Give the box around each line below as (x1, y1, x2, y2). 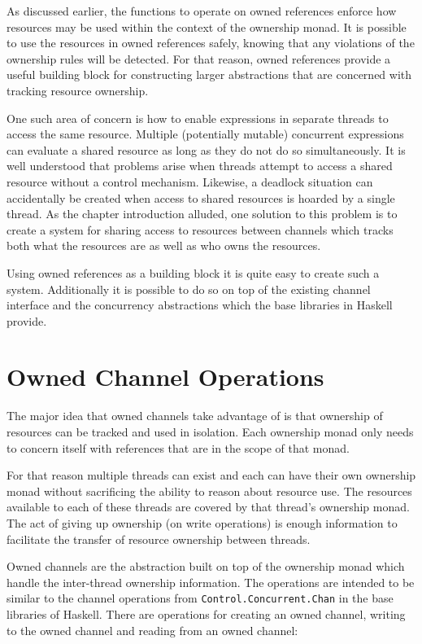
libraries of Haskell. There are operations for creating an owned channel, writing (7, 606, 406, 622)
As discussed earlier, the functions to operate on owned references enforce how (7, 2, 397, 19)
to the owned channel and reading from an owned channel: (7, 621, 298, 638)
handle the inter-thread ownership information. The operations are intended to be (7, 573, 415, 590)
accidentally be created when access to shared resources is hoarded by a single (7, 189, 395, 206)
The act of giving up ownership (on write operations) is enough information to (7, 514, 398, 531)
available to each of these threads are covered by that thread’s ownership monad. (7, 498, 410, 515)
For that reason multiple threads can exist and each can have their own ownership (7, 467, 416, 484)
